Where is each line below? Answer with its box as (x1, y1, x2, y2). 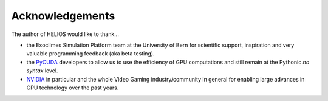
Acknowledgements (11, 9, 115, 23)
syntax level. (26, 67, 58, 74)
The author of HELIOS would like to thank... (11, 30, 120, 38)
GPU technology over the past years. (26, 84, 119, 91)
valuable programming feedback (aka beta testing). (26, 50, 155, 57)
